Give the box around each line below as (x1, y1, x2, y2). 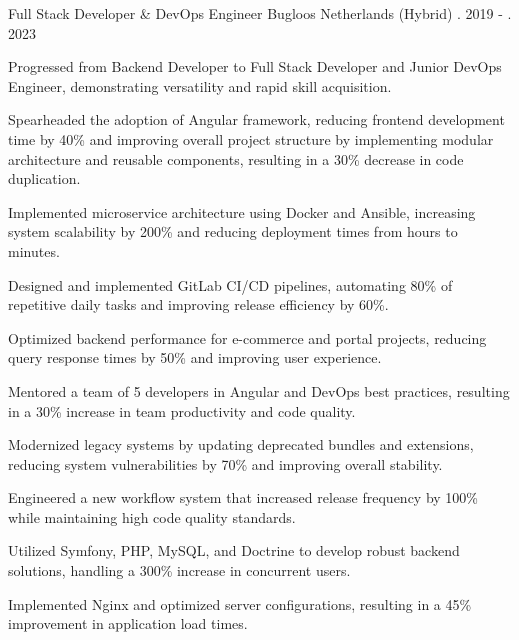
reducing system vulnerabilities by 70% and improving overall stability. (8, 453, 443, 474)
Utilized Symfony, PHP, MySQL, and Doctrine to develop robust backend (8, 540, 460, 561)
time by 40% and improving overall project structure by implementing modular (8, 128, 494, 149)
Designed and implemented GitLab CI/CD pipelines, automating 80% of (8, 274, 453, 295)
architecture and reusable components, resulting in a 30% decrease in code (8, 148, 464, 169)
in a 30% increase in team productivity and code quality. (8, 400, 356, 421)
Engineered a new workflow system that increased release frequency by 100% (8, 487, 479, 508)
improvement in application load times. (8, 613, 248, 634)
